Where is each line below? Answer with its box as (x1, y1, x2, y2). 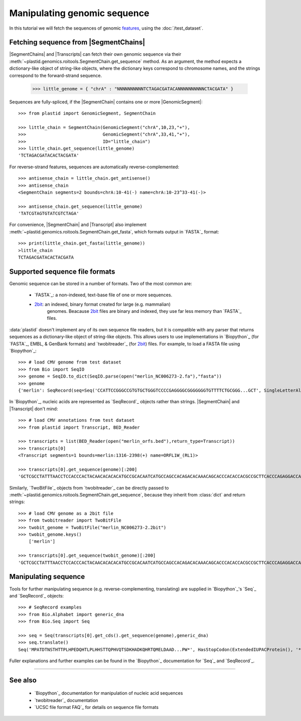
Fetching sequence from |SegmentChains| (9, 38, 145, 47)
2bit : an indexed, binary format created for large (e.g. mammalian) (34, 301, 171, 307)
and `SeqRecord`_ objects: (9, 592, 64, 598)
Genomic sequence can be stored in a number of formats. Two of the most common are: (9, 280, 193, 286)
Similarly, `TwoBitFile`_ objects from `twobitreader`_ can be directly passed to (9, 485, 169, 491)
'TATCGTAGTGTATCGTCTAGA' (18, 211, 79, 216)
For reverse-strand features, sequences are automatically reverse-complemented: (9, 164, 180, 170)
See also (9, 676, 37, 684)
